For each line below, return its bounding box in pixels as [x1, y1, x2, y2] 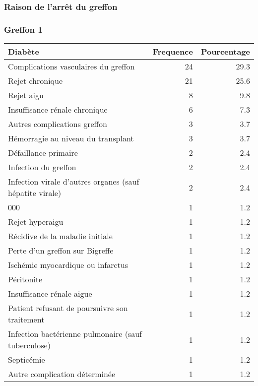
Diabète [8, 46, 39, 58]
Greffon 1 [4, 23, 43, 35]
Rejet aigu [8, 89, 44, 101]
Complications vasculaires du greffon [8, 61, 135, 72]
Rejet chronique [8, 75, 63, 87]
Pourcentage [200, 46, 250, 58]
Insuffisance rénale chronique [8, 104, 108, 116]
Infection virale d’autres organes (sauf [8, 176, 139, 188]
